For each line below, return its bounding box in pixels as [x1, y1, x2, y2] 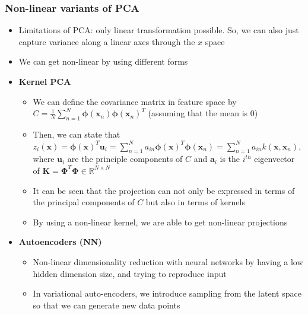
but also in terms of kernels [145, 196, 245, 208]
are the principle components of [67, 152, 183, 165]
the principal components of [33, 196, 135, 208]
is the [220, 152, 240, 165]
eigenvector [254, 152, 295, 165]
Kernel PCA [18, 75, 71, 87]
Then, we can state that [33, 128, 120, 140]
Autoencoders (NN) [18, 236, 102, 248]
